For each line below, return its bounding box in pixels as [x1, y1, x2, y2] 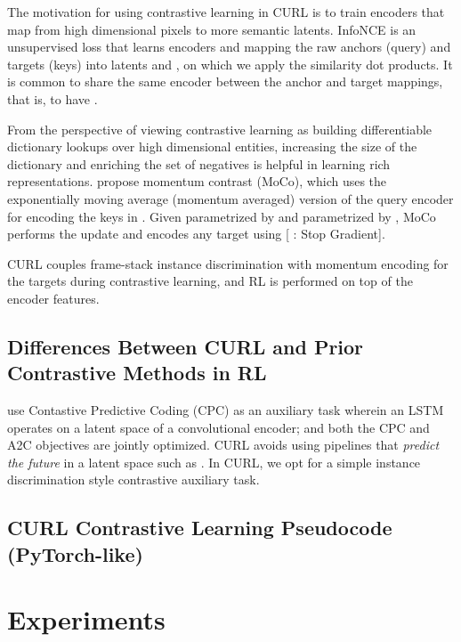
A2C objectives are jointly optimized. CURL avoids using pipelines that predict [7, 435, 440, 454]
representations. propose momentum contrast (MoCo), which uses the [7, 172, 387, 191]
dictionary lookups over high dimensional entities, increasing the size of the [7, 137, 417, 156]
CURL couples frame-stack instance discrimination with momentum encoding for [7, 254, 449, 272]
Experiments [7, 601, 166, 638]
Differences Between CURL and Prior [7, 332, 364, 360]
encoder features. [7, 288, 100, 307]
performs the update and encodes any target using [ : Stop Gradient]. [7, 224, 385, 243]
